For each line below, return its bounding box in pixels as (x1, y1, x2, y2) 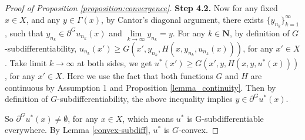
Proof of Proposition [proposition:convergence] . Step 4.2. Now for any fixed (5, 2, 278, 13)
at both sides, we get (77, 57, 152, 69)
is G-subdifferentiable (187, 112, 264, 124)
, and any (26, 13, 61, 25)
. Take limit (5, 57, 47, 69)
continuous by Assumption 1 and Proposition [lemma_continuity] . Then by (5, 81, 276, 93)
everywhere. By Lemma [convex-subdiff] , (5, 124, 150, 136)
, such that (5, 26, 43, 39)
